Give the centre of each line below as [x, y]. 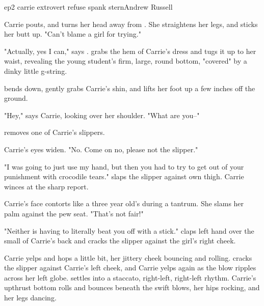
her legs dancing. [30, 298]
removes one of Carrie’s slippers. [55, 132]
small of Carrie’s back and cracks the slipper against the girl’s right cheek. [120, 241]
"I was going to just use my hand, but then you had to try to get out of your [124, 166]
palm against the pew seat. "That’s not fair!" [74, 213]
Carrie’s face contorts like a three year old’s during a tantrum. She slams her [124, 203]
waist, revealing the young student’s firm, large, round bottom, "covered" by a [126, 61]
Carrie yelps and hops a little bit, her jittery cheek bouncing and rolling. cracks [128, 257]
